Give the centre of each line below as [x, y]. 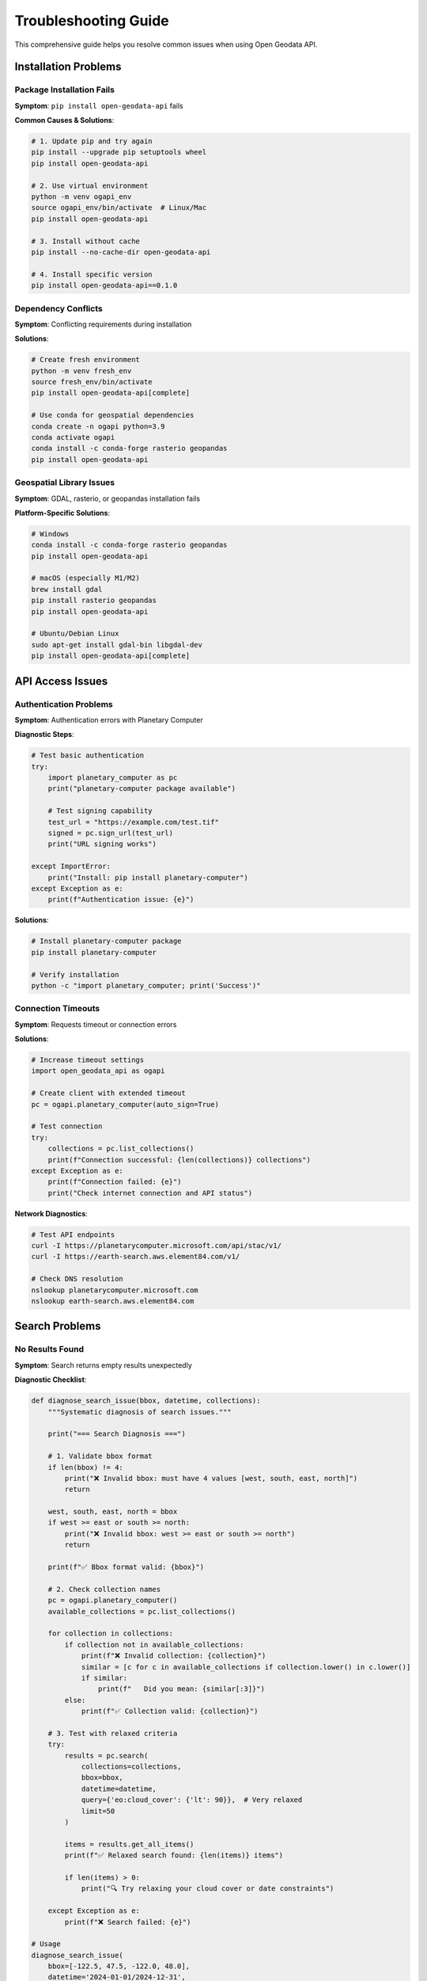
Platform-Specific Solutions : [62, 513]
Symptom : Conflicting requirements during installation [103, 324]
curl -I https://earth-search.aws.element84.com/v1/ [136, 1257]
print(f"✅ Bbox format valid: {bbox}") [126, 1567]
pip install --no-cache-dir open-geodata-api [121, 252]
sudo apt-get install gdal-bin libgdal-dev [117, 645]
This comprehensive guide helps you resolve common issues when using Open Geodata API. [166, 44]
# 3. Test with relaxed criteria [113, 1733]
